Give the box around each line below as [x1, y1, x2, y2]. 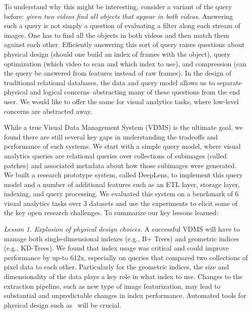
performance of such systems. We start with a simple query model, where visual [4, 141, 241, 151]
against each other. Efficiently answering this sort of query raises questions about [4, 39, 245, 49]
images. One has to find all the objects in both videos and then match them [4, 30, 230, 40]
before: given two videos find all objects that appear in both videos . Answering [4, 11, 233, 21]
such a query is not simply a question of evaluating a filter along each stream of [4, 20, 240, 31]
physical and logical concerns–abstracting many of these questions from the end [4, 87, 240, 97]
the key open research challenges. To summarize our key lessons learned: [4, 207, 219, 218]
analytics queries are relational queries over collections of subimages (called [4, 150, 227, 160]
